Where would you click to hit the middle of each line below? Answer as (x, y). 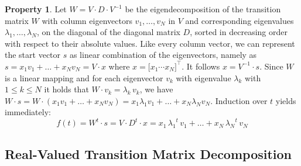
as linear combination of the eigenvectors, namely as (163, 55)
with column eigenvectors (87, 20)
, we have (156, 89)
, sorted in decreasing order (239, 32)
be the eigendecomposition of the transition (203, 9)
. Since (271, 66)
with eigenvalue (203, 77)
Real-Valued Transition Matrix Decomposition (148, 153)
